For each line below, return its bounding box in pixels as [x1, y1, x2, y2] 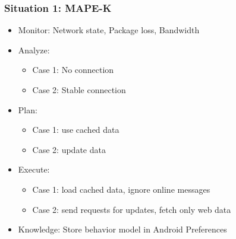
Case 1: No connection [32, 63, 114, 76]
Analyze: [18, 43, 50, 56]
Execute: [18, 163, 50, 176]
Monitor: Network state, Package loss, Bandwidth [18, 24, 200, 36]
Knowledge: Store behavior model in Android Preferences [18, 223, 227, 235]
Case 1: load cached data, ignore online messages [32, 183, 210, 195]
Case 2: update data [32, 143, 106, 155]
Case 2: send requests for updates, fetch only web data [32, 203, 231, 215]
